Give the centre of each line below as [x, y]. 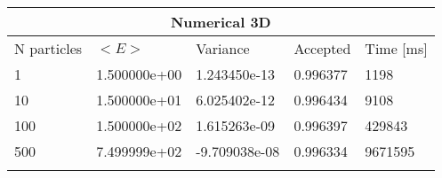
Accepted [322, 48]
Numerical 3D [221, 22]
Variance [223, 48]
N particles [48, 48]
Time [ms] [396, 48]
